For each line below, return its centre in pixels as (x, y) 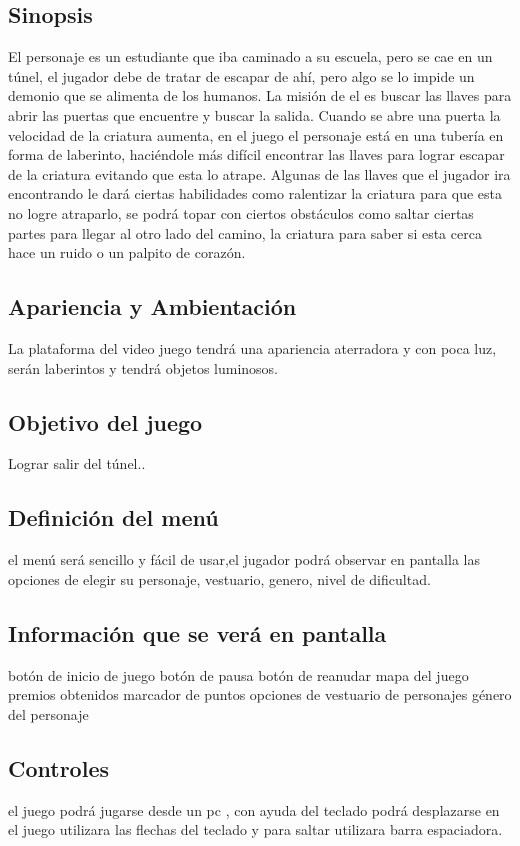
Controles (58, 767)
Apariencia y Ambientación (152, 306)
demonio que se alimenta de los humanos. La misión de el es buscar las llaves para (260, 95)
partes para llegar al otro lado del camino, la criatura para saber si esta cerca (245, 232)
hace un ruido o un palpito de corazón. (127, 252)
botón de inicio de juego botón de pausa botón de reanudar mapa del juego (238, 674)
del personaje (48, 713)
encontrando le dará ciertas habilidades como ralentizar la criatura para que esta (255, 193)
